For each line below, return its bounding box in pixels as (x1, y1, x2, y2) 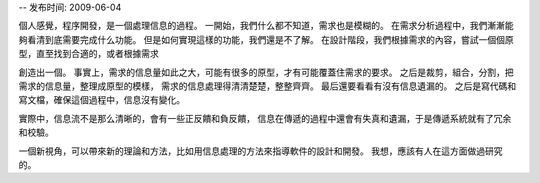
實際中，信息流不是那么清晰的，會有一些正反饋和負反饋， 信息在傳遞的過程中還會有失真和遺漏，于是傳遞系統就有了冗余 (18, 112, 512, 124)
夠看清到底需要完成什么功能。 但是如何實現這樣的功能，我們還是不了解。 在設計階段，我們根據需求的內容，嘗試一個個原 (18, 33, 514, 45)
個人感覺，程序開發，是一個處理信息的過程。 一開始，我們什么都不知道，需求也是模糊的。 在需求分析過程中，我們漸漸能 (18, 20, 514, 32)
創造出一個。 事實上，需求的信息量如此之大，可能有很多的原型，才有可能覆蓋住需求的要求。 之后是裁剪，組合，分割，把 (18, 66, 514, 78)
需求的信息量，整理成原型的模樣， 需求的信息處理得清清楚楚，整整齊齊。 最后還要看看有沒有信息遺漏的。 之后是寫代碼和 (18, 80, 517, 92)
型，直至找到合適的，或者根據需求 (18, 48, 159, 60)
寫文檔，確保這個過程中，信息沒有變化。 (18, 94, 185, 106)
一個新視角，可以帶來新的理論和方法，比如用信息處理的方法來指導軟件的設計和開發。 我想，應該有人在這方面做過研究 (18, 145, 503, 157)
